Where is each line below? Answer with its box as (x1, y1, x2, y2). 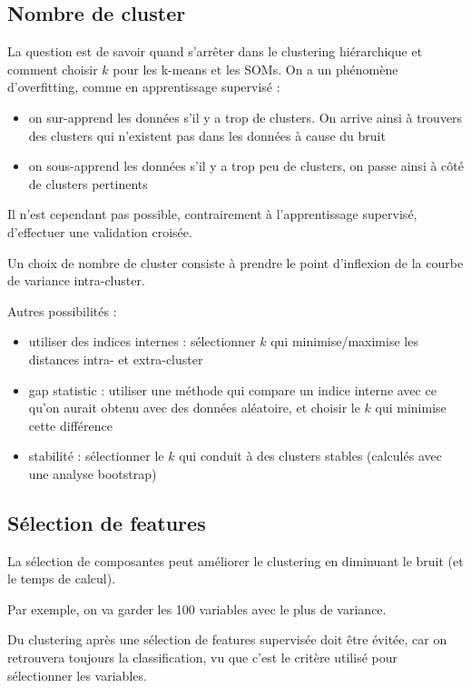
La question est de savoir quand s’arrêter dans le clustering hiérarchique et (7, 42, 423, 61)
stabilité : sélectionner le (28, 446, 164, 465)
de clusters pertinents (28, 174, 148, 193)
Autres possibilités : (7, 301, 117, 320)
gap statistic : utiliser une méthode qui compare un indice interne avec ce (28, 380, 437, 399)
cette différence (28, 415, 113, 434)
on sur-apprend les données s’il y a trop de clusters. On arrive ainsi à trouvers (28, 107, 463, 126)
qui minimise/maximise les (270, 332, 418, 351)
